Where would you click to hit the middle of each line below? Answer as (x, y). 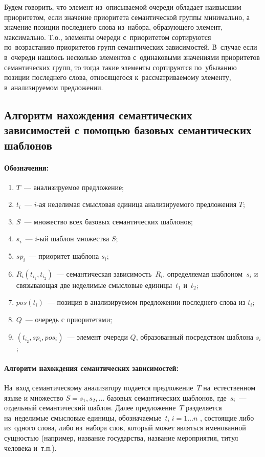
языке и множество (34, 397)
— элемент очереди (97, 336)
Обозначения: (27, 167)
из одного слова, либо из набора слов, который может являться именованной (125, 428)
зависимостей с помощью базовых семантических (128, 130)
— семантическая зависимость (104, 273)
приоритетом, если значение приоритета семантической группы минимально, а (127, 17)
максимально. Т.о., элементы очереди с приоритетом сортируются (108, 37)
